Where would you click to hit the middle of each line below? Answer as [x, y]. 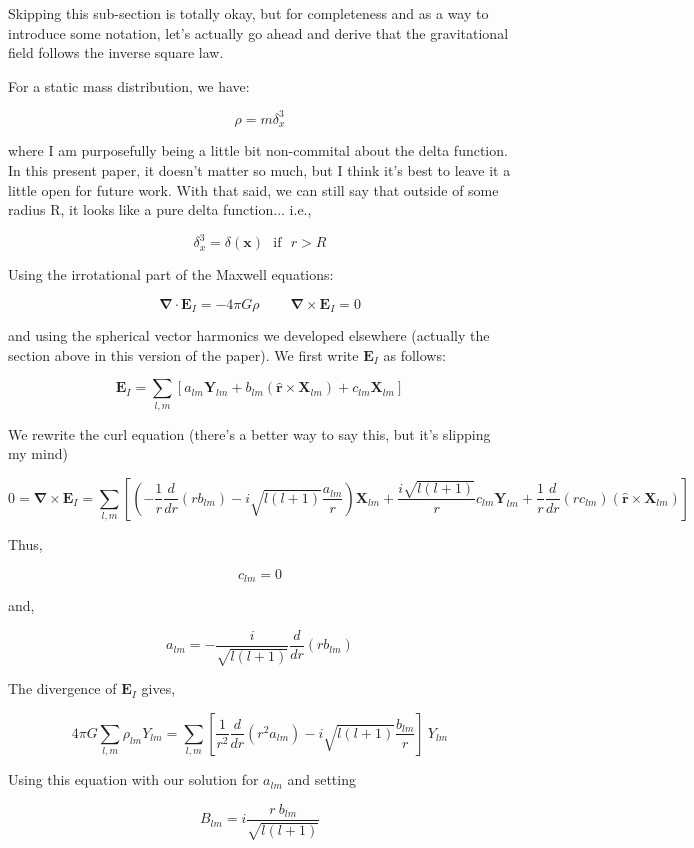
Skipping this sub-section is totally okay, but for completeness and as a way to [248, 13]
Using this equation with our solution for [133, 779]
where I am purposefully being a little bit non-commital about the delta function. [258, 150]
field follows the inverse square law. [116, 52]
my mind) [38, 453]
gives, [158, 688]
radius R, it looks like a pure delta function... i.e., [160, 209]
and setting [321, 779]
